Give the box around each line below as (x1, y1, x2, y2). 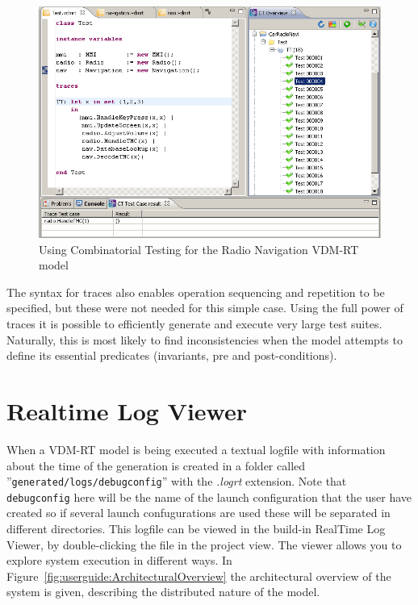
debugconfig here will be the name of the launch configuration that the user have (6, 488, 412, 505)
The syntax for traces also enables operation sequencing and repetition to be (6, 283, 385, 300)
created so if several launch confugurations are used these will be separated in (6, 504, 391, 521)
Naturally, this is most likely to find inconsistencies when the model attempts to (6, 331, 403, 348)
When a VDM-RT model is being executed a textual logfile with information (6, 440, 386, 457)
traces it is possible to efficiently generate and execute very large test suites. (6, 315, 382, 332)
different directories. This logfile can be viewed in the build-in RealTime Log (6, 520, 386, 537)
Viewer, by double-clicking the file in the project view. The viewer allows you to (6, 536, 402, 553)
